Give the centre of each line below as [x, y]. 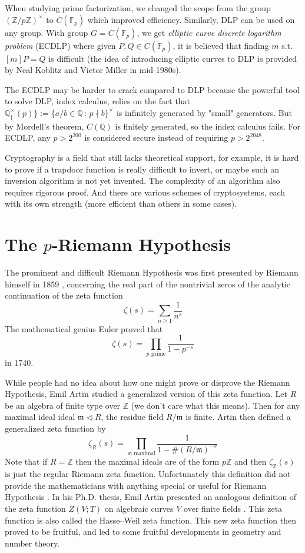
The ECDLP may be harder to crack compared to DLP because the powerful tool [152, 89]
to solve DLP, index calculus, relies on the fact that [98, 101]
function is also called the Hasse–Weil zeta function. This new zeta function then [151, 520]
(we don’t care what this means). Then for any [216, 405]
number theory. [32, 543]
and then [251, 461]
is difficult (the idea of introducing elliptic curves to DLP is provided [173, 58]
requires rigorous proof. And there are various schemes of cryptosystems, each [145, 192]
